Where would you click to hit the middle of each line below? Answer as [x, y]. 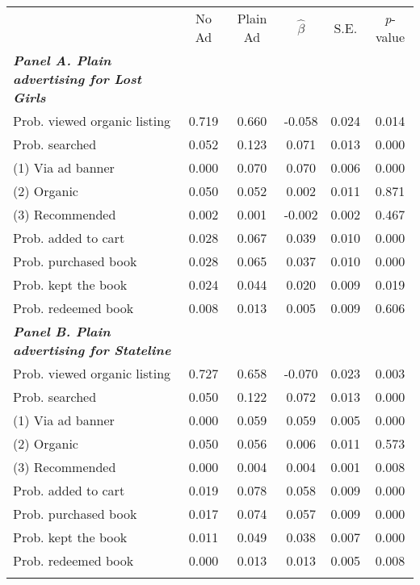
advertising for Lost [77, 79]
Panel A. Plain [62, 60]
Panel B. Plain [62, 331]
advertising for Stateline [92, 350]
